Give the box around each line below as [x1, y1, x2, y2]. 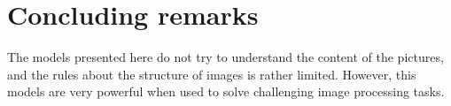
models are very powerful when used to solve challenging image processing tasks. [7, 82, 445, 101]
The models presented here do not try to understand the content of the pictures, [7, 48, 444, 66]
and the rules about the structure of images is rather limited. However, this [7, 64, 416, 83]
